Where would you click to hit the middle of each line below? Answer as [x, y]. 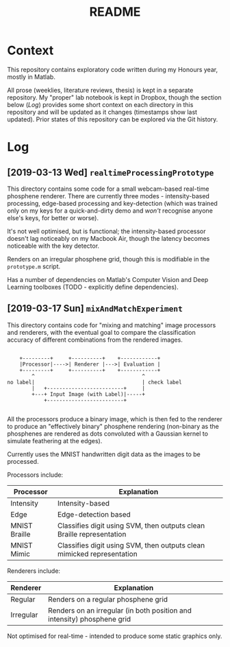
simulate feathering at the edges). [55, 440]
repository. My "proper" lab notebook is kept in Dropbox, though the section [114, 97]
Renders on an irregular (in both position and [119, 610]
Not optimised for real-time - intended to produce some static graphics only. [115, 636]
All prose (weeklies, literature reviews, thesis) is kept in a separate [100, 90]
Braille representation [92, 534]
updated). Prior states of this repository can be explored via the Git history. [113, 119]
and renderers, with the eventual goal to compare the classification [102, 332]
